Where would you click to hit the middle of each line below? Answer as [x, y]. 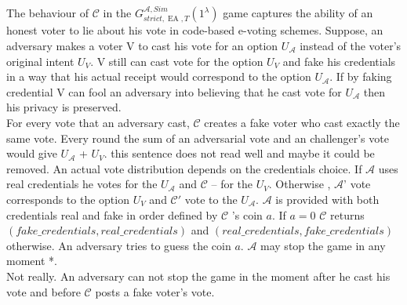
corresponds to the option [68, 199]
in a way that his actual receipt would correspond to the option [159, 76]
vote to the [211, 199]
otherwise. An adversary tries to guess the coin [119, 245]
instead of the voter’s [351, 46]
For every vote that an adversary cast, [98, 122]
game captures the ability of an [298, 13]
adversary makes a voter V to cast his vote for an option [142, 46]
